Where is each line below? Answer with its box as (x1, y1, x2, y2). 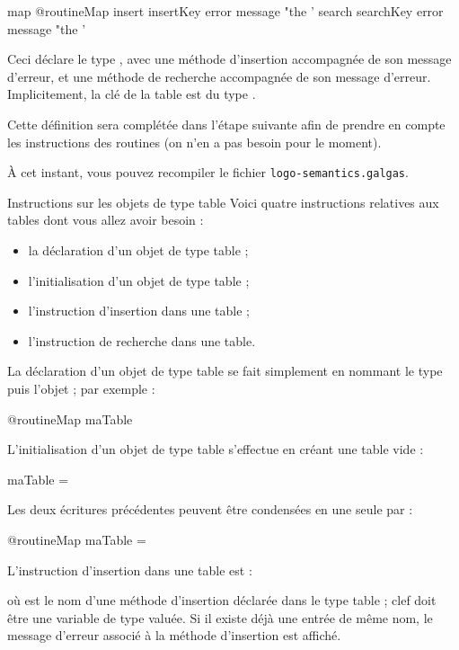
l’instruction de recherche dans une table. (28, 331, 256, 350)
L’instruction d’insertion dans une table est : (7, 560, 252, 579)
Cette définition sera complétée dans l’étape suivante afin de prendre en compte (7, 114, 446, 133)
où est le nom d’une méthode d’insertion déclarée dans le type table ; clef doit (7, 591, 437, 610)
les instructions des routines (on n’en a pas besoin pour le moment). (7, 132, 382, 151)
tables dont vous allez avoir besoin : (7, 210, 204, 229)
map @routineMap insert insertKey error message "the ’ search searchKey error (7, 2, 444, 20)
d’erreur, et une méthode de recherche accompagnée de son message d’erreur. (7, 67, 431, 85)
